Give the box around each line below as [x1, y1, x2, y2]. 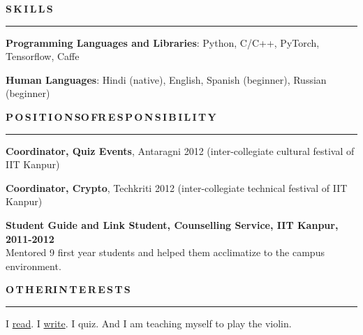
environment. [6, 258, 61, 273]
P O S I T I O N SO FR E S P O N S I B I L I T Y [6, 109, 216, 124]
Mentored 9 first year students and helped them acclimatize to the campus [6, 245, 325, 260]
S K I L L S [6, 1, 53, 15]
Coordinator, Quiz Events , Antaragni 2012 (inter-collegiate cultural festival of [6, 143, 355, 158]
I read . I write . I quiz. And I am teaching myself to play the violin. [6, 315, 292, 330]
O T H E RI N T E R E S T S [6, 282, 131, 297]
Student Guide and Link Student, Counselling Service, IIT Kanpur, [6, 217, 339, 232]
